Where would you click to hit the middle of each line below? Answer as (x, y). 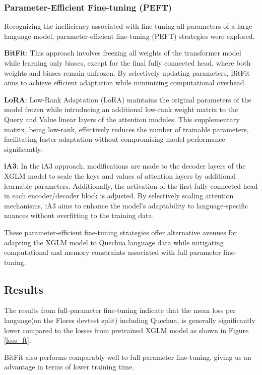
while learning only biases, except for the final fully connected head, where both (127, 63)
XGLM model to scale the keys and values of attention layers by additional (120, 175)
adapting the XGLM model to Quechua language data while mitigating (114, 242)
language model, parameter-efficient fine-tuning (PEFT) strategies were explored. (129, 36)
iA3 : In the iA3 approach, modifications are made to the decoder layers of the (125, 166)
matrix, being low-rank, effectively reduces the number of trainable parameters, (126, 129)
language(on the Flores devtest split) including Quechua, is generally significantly (130, 320)
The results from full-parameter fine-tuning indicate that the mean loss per (120, 310)
